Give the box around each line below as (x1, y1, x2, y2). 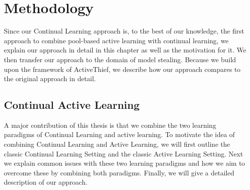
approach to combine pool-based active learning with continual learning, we (4, 35, 229, 45)
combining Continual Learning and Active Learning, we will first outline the (4, 139, 230, 149)
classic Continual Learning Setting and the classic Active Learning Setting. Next (4, 148, 243, 158)
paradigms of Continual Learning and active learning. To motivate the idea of (4, 129, 235, 139)
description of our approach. (4, 177, 88, 187)
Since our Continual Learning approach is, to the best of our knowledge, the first (4, 26, 244, 36)
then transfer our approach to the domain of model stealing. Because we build (4, 54, 236, 64)
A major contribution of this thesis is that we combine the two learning (4, 120, 217, 130)
